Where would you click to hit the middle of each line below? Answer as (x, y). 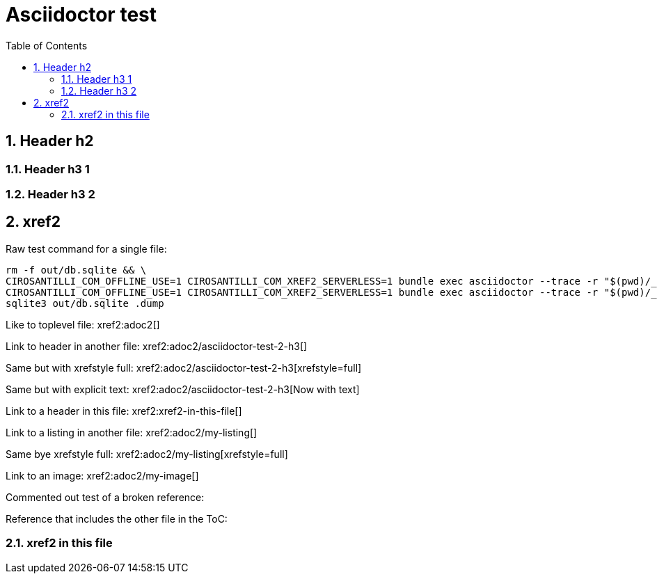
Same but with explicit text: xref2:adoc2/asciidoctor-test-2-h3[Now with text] (183, 389)
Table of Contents (47, 45)
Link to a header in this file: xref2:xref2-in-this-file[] (124, 411)
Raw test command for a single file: (86, 248)
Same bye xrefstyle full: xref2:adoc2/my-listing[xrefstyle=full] (147, 454)
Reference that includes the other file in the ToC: (117, 518)
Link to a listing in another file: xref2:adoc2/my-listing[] (132, 432)
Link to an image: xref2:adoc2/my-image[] (102, 475)
